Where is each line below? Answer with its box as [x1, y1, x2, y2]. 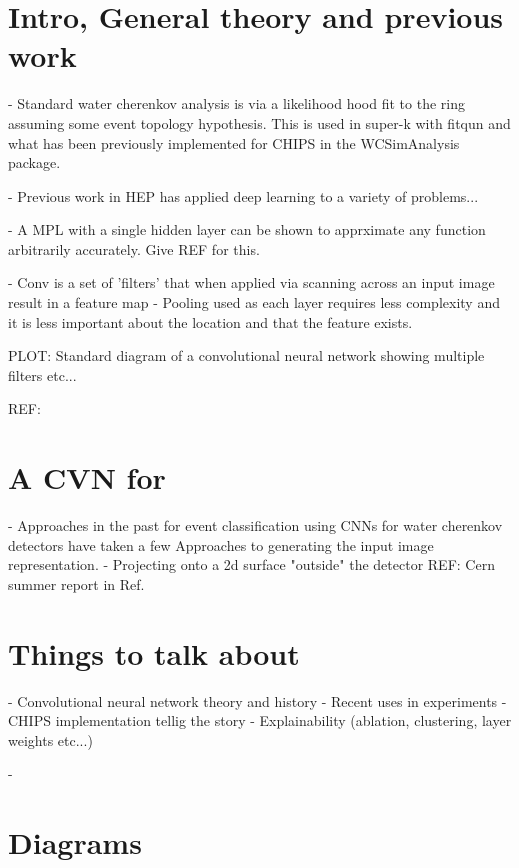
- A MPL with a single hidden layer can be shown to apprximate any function [8, 219, 486, 240]
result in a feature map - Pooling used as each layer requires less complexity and [8, 292, 500, 313]
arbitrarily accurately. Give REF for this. [8, 238, 260, 259]
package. [8, 152, 61, 173]
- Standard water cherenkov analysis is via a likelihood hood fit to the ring [8, 93, 465, 114]
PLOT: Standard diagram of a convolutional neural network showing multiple [8, 345, 485, 366]
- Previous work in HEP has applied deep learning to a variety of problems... [8, 185, 479, 206]
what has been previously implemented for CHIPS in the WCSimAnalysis [8, 132, 460, 153]
